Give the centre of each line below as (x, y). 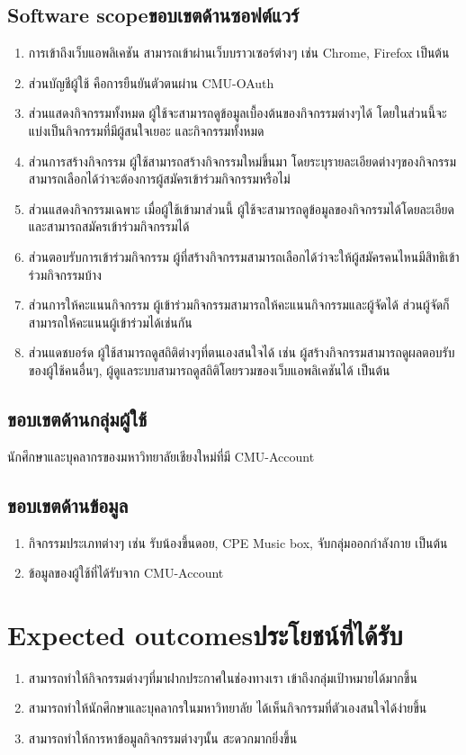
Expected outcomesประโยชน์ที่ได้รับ (205, 634)
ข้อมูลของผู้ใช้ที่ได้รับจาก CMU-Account (126, 573)
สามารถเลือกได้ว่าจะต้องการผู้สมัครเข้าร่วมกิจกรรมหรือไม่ (159, 179)
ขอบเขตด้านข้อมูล (68, 504)
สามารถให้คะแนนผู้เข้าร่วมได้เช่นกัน (110, 322)
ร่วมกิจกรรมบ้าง (65, 274)
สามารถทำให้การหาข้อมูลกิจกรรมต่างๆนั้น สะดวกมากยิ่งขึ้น (163, 738)
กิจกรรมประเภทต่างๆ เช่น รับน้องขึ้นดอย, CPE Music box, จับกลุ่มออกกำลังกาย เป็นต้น (238, 542)
